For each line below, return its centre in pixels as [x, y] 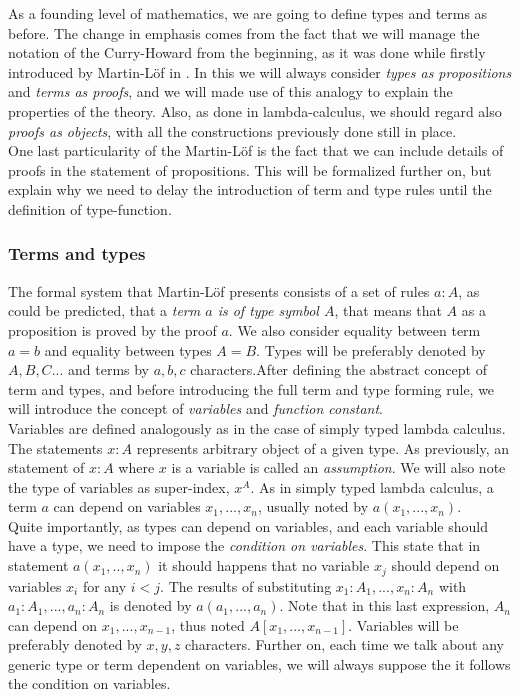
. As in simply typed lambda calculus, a [372, 486]
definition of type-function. [90, 208]
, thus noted [208, 624]
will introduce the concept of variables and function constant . [195, 408]
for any [104, 585]
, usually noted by [313, 506]
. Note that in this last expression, [384, 605]
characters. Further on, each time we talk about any [345, 644]
